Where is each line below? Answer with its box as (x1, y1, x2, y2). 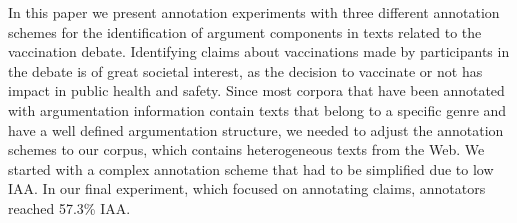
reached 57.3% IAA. (8, 197, 131, 218)
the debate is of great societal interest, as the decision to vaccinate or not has (8, 60, 483, 81)
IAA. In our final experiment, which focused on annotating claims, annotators (8, 178, 486, 199)
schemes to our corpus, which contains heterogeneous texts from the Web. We (8, 139, 485, 160)
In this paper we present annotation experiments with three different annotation (8, 2, 500, 22)
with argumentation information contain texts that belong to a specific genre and (8, 99, 507, 120)
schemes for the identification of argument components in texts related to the (8, 21, 482, 42)
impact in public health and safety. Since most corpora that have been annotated (8, 80, 505, 101)
